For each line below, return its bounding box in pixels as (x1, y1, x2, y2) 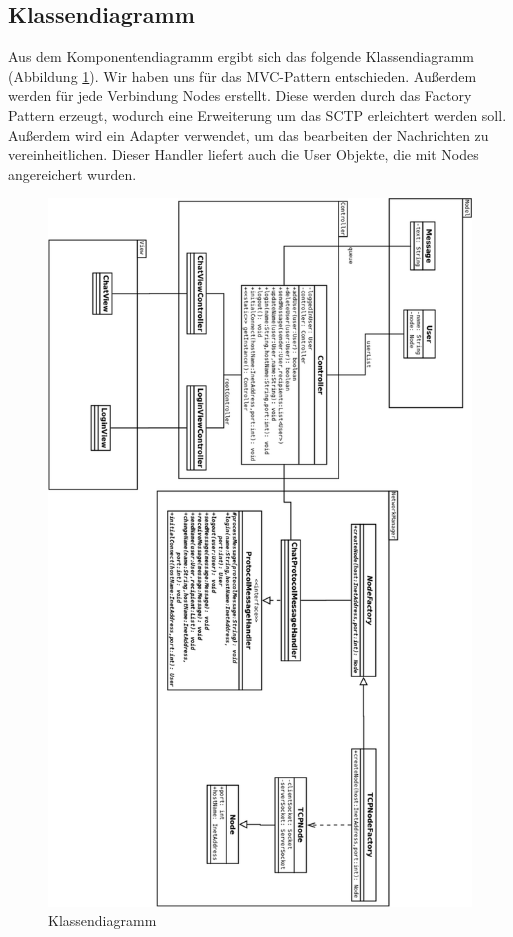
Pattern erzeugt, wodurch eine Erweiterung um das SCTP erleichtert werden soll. (8, 104, 507, 125)
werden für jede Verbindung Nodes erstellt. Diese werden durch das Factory (8, 85, 472, 106)
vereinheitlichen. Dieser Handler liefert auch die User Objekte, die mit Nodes (8, 144, 479, 165)
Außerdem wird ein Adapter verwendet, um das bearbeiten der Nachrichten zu (8, 124, 489, 145)
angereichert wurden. (8, 163, 137, 184)
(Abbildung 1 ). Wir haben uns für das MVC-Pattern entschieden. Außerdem (8, 65, 477, 86)
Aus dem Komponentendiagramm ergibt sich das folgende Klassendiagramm (8, 46, 474, 67)
